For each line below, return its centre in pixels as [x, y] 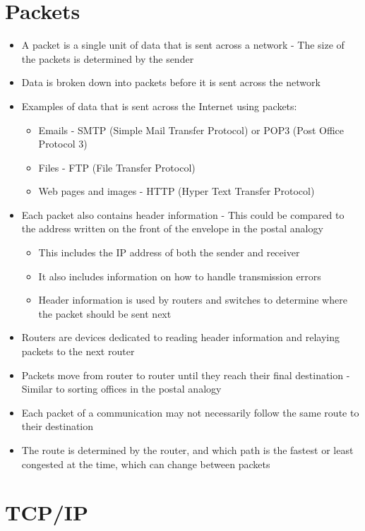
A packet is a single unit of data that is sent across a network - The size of [183, 45]
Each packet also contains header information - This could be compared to [183, 214]
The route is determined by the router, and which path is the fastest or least [187, 450]
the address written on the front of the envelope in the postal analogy [172, 228]
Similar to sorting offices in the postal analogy [121, 389]
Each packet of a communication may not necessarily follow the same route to [190, 412]
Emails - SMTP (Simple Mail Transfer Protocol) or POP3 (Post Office [191, 130]
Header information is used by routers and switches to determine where [193, 300]
